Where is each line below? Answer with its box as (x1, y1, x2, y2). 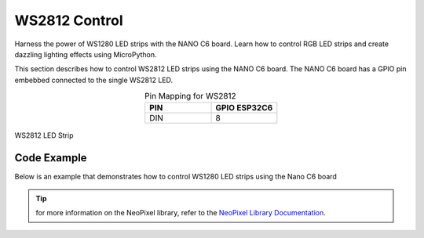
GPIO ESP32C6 (215, 103, 273, 114)
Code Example (14, 151, 87, 164)
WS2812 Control (14, 12, 123, 29)
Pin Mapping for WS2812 (144, 91, 237, 102)
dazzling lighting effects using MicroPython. (14, 49, 157, 59)
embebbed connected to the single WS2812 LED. (14, 75, 174, 85)
